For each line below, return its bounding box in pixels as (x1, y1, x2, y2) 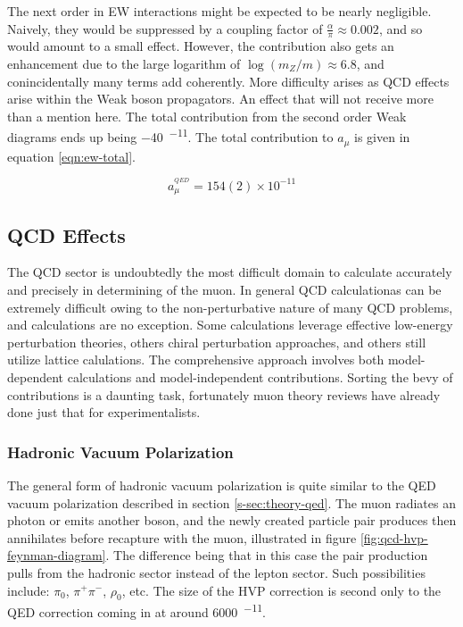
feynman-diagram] (7, 546, 106, 564)
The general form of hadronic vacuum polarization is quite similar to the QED (7, 475, 436, 494)
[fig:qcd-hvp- (360, 528, 428, 547)
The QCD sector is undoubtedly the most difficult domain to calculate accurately (7, 263, 452, 281)
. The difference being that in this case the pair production (105, 546, 428, 564)
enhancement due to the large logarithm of (7, 54, 241, 73)
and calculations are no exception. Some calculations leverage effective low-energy (7, 315, 453, 334)
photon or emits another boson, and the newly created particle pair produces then (7, 511, 457, 530)
